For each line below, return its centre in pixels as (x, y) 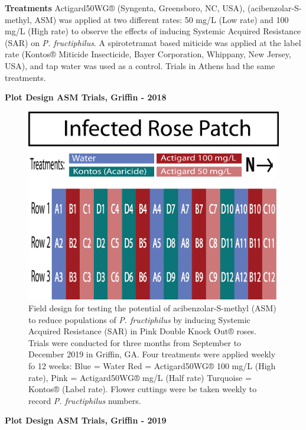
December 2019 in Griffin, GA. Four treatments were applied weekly (152, 354)
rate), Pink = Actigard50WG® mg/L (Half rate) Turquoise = (140, 377)
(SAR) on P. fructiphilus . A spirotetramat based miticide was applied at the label (153, 42)
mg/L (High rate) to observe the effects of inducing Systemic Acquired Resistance (153, 31)
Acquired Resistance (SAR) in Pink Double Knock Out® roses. (143, 331)
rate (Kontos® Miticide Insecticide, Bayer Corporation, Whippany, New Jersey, (148, 54)
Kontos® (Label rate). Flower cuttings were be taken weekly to (143, 389)
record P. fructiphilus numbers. (85, 400)
